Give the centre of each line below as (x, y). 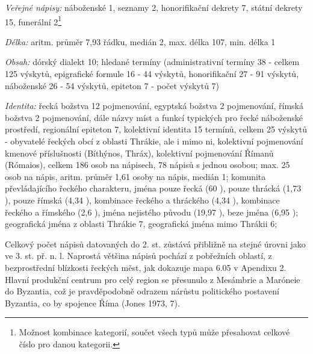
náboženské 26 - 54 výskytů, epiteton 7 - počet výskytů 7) (112, 85)
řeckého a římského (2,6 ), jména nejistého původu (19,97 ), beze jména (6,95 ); (152, 212)
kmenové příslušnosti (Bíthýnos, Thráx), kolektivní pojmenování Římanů (139, 153)
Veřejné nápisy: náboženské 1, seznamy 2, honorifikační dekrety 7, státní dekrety (154, 7)
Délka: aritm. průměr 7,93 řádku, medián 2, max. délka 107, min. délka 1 (140, 41)
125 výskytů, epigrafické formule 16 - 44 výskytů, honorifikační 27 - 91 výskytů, (152, 74)
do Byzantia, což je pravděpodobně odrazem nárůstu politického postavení (142, 291)
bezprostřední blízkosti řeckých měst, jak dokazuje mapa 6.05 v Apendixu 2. (146, 267)
